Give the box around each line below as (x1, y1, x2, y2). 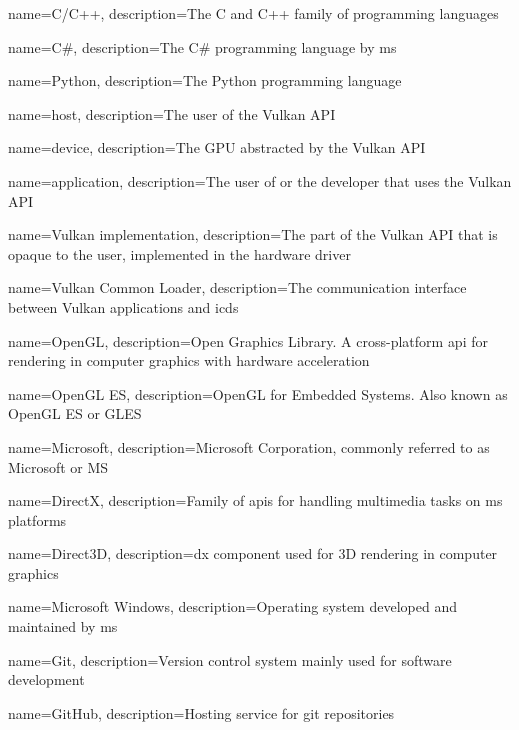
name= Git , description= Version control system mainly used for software (8, 649, 452, 670)
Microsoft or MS (8, 456, 109, 477)
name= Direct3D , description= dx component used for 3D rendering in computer (8, 543, 498, 564)
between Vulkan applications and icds (8, 296, 239, 317)
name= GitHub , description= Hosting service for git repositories (8, 702, 395, 723)
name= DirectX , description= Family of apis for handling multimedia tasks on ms (8, 490, 503, 511)
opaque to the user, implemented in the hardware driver (8, 243, 351, 264)
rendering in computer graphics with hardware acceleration (8, 350, 370, 371)
